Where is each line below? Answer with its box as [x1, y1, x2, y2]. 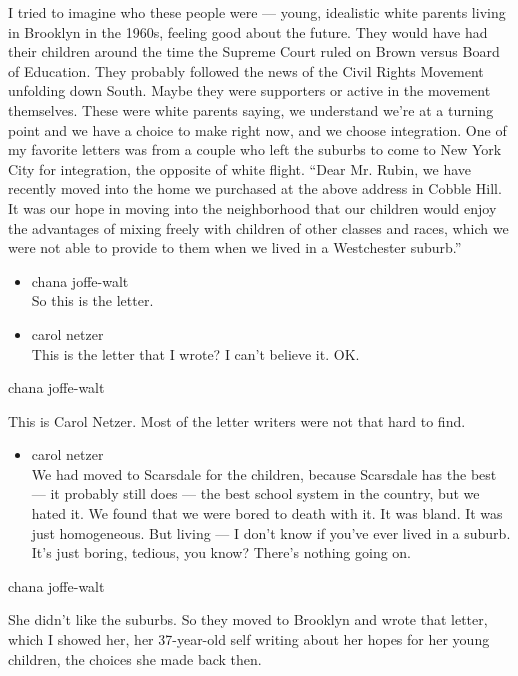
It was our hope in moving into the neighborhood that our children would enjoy [8, 197, 497, 218]
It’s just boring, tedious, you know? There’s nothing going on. [31, 542, 411, 563]
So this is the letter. [31, 290, 154, 311]
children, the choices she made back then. [8, 648, 262, 669]
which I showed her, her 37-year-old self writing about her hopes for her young [8, 629, 490, 650]
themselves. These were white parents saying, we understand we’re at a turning [8, 99, 494, 120]
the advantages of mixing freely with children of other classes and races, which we [8, 217, 509, 238]
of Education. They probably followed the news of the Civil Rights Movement [8, 60, 484, 81]
